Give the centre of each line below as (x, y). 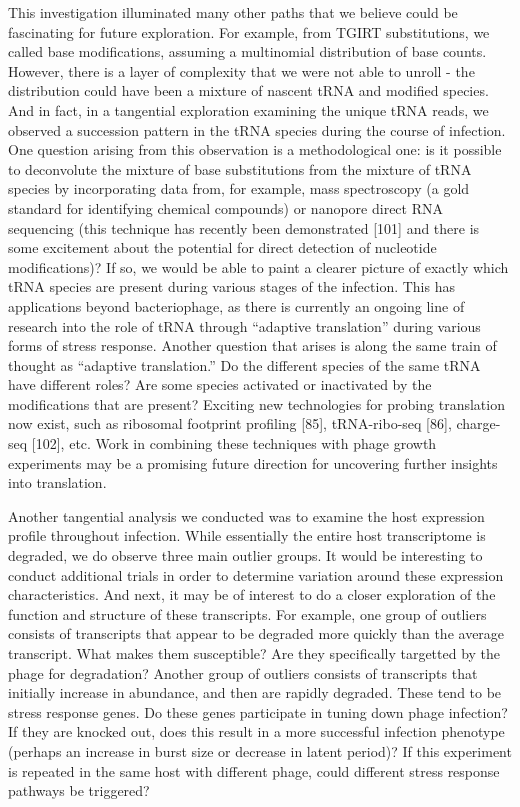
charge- (478, 423)
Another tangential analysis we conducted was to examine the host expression (246, 515)
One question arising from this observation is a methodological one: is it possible (255, 149)
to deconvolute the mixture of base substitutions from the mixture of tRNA (240, 168)
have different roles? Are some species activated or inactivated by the (220, 384)
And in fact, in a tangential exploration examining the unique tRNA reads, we (248, 109)
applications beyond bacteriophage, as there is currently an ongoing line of (236, 305)
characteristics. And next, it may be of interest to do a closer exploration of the (252, 594)
